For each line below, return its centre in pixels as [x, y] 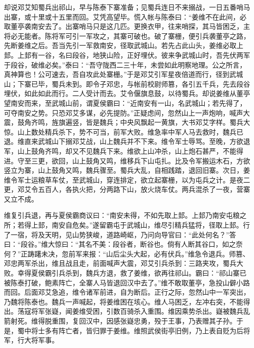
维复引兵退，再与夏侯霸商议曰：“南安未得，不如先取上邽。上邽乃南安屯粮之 [125, 215]
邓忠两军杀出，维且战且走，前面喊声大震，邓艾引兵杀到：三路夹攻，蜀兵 [120, 263]
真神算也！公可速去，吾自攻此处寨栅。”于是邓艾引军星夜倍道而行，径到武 [120, 74]
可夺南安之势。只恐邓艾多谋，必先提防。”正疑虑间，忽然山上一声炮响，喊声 [124, 112]
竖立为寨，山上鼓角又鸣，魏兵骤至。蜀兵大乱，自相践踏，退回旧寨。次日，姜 [127, 170]
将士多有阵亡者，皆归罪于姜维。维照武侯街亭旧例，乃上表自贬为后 [137, 330]
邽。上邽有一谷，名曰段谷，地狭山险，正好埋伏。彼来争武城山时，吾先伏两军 [127, 55]
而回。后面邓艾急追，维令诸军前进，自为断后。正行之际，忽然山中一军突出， [127, 292]
